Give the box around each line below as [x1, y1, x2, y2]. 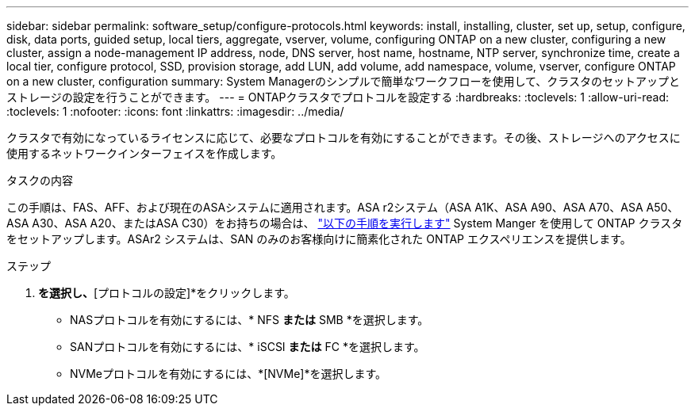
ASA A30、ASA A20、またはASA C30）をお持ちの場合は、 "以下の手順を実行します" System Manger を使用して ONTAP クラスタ [6, 216, 683, 230]
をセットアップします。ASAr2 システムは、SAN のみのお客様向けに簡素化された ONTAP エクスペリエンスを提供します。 [6, 232, 632, 246]
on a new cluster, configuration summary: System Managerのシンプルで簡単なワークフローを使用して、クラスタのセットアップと [6, 74, 681, 88]
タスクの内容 [6, 174, 73, 187]
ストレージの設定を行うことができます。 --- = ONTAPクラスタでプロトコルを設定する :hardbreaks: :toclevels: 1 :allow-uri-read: [6, 90, 669, 104]
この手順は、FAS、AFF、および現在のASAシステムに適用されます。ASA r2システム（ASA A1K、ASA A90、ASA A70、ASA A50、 [6, 200, 679, 214]
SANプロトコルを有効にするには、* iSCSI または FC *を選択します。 [70, 340, 425, 353]
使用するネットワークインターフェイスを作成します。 [6, 147, 282, 160]
